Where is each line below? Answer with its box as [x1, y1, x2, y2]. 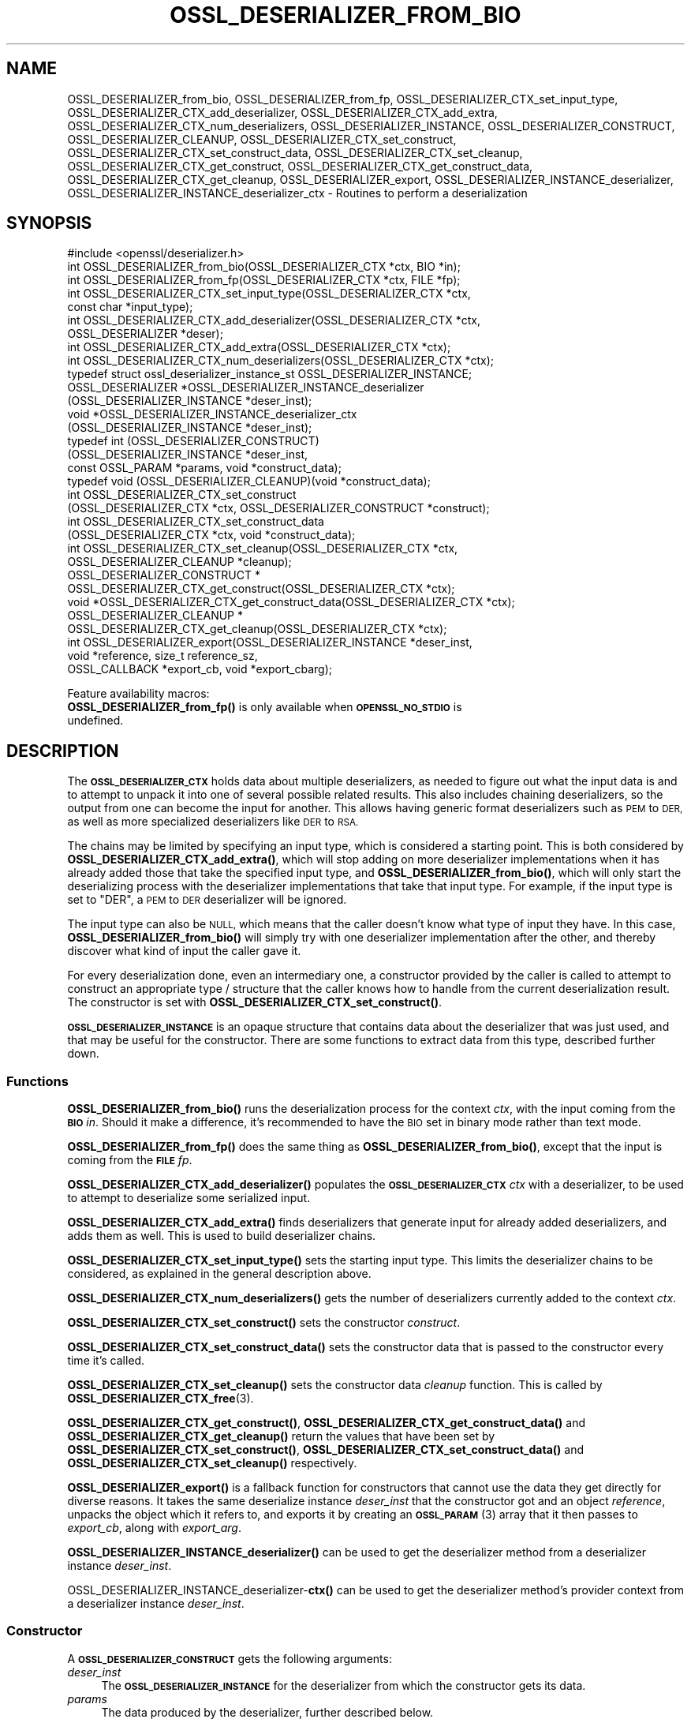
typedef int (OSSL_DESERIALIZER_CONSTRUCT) [67, 434, 319, 448]
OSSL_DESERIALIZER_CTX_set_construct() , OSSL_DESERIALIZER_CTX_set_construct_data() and [67, 1443, 584, 1457]
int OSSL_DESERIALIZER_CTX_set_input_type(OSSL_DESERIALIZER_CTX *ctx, [67, 286, 471, 301]
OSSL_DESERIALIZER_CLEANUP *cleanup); [67, 555, 292, 569]
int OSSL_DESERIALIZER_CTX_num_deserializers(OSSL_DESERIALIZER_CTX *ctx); [67, 354, 494, 368]
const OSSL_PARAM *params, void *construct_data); [67, 461, 342, 475]
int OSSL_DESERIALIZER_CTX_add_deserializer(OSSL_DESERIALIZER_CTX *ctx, [67, 313, 481, 328]
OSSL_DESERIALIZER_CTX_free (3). [67, 1391, 254, 1406]
